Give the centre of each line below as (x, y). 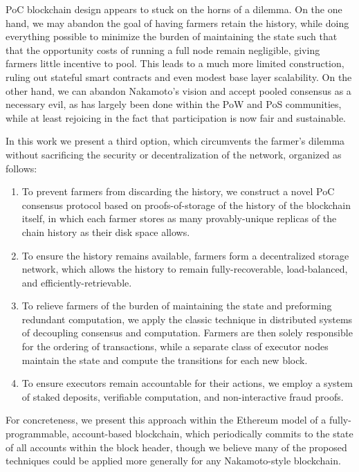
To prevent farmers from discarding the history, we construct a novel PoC (178, 191)
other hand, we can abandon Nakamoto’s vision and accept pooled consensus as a (178, 90)
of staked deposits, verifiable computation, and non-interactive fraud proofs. (183, 396)
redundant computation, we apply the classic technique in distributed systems (187, 319)
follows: (21, 168)
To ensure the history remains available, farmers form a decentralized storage (185, 255)
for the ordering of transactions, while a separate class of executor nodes (175, 346)
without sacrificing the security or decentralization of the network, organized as (174, 154)
